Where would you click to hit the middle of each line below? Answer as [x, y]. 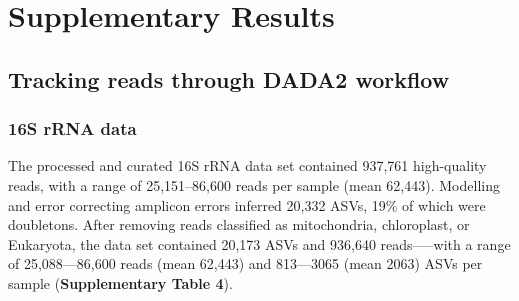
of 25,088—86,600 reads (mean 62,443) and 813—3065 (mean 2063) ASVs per [245, 263]
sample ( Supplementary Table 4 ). [120, 282]
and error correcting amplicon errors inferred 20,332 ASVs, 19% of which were [247, 204]
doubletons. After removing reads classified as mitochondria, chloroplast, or [239, 224]
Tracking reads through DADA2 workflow [229, 78]
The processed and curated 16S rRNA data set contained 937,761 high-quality [247, 165]
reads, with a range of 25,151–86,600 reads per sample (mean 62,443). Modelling [254, 184]
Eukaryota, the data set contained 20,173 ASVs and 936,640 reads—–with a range [259, 243]
